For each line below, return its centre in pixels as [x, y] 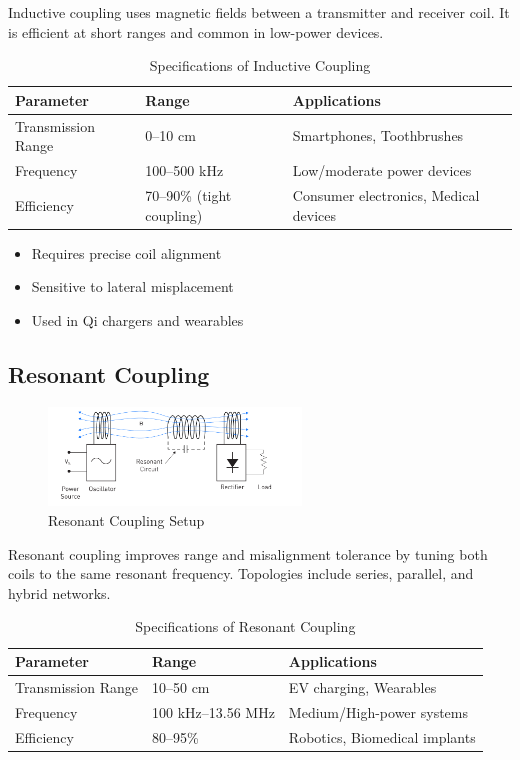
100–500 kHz [184, 170]
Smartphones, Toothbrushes [378, 135]
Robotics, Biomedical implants [382, 736]
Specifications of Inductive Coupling [260, 65]
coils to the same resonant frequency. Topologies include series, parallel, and [241, 573]
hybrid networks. [59, 592]
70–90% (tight [188, 194]
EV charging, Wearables [362, 686]
